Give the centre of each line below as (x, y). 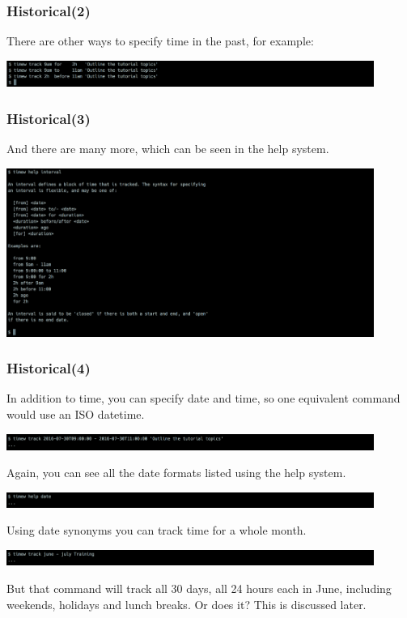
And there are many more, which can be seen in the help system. (168, 148)
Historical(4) (49, 368)
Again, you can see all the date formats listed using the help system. (176, 473)
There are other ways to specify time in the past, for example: (160, 41)
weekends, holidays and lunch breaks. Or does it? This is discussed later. (187, 604)
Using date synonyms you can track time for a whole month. (157, 530)
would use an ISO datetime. (76, 413)
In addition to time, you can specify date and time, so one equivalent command (203, 398)
